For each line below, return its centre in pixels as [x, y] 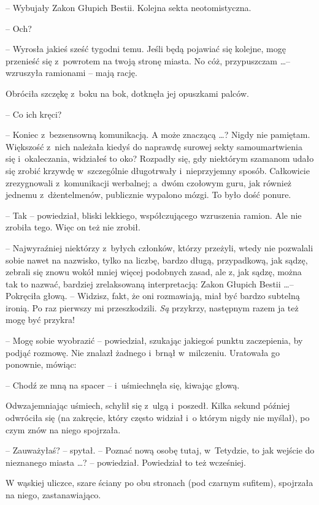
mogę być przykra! [40, 320]
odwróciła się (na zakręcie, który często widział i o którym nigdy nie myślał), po [158, 418]
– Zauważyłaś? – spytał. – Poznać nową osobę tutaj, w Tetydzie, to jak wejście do [160, 450]
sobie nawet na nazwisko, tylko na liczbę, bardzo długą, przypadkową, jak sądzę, [157, 260]
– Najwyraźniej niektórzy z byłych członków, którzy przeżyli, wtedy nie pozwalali [159, 247]
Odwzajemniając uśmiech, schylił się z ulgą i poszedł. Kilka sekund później [148, 405]
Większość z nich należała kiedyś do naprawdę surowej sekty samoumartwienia [154, 146]
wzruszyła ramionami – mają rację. [71, 73]
